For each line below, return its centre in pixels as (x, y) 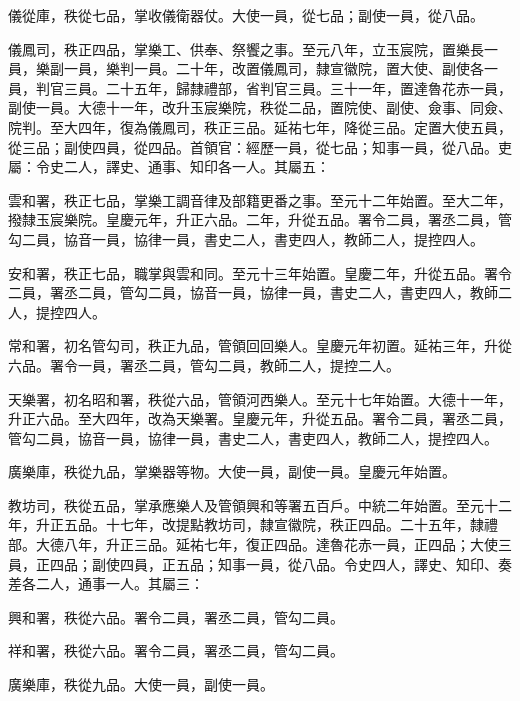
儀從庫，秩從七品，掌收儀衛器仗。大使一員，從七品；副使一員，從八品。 (246, 15)
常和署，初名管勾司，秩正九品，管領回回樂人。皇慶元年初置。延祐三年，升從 (260, 345)
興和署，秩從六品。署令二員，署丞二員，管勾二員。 (176, 616)
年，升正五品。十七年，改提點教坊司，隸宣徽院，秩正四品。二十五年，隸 (246, 524)
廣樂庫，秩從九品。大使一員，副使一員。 (141, 684)
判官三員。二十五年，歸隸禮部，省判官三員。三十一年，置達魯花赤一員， (273, 87)
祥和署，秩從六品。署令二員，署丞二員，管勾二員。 (176, 650)
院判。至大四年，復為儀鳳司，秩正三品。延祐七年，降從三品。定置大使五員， (260, 126)
